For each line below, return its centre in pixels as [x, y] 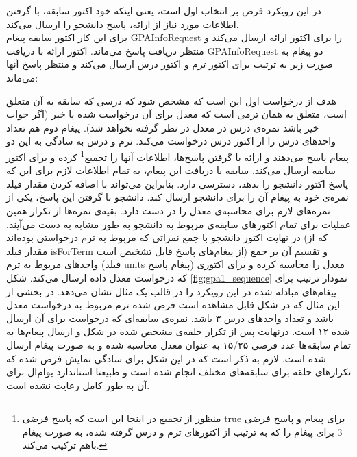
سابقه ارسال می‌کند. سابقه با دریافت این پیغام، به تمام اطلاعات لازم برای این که [171, 170]
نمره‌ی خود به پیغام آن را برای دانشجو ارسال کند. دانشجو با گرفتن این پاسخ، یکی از [177, 197]
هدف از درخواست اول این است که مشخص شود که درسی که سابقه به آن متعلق [171, 100]
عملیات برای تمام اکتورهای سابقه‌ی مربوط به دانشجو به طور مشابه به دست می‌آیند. [178, 224]
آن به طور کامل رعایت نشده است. [78, 385]
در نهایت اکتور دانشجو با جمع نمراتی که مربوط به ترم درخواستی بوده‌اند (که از [167, 237]
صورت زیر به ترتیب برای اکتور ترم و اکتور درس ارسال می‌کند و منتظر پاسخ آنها [170, 64]
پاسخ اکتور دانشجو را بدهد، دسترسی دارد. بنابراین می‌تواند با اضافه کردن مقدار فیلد [177, 183]
